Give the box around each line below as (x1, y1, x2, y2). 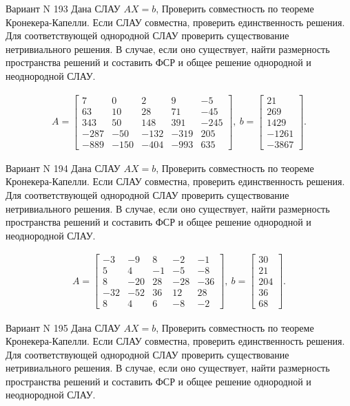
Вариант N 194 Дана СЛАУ (6, 160, 121, 175)
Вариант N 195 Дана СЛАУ (6, 320, 121, 334)
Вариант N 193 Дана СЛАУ (6, 1, 121, 15)
